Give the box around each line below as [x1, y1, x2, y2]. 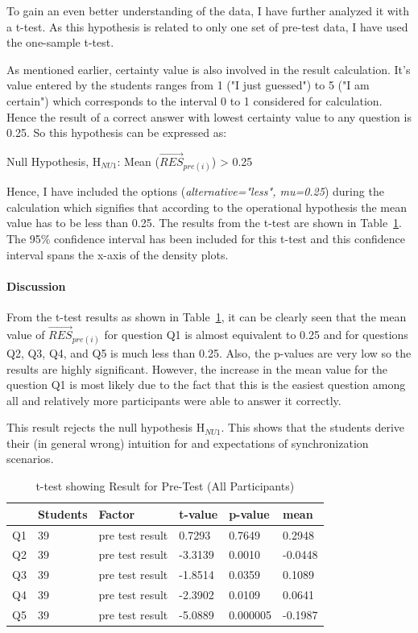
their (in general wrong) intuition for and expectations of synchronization [6, 434, 369, 451]
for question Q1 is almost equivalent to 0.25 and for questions [104, 325, 408, 342]
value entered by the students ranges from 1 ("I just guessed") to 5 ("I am [6, 77, 370, 93]
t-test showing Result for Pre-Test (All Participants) [35, 478, 295, 494]
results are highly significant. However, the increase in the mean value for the [6, 360, 387, 377]
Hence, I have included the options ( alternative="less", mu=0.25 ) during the [6, 183, 384, 200]
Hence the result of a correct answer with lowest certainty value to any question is [6, 108, 412, 125]
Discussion [6, 277, 66, 294]
